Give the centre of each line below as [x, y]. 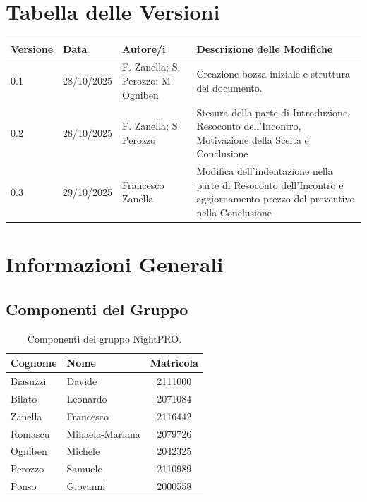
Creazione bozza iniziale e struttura [273, 74]
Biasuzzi [29, 381]
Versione [32, 48]
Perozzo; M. [148, 81]
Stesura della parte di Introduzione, [273, 112]
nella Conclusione [234, 212]
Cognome [34, 363]
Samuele [84, 469]
